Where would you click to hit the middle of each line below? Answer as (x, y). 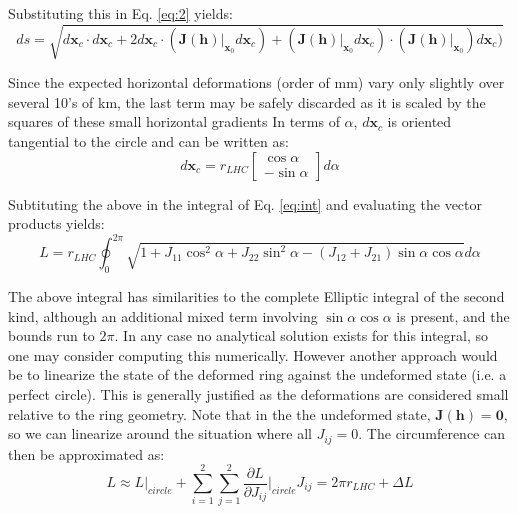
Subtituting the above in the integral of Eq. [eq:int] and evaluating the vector (245, 203)
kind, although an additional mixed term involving (163, 315)
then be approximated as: (86, 453)
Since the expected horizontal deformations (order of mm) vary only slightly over (256, 82)
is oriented (419, 121)
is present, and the (453, 315)
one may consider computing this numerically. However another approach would (253, 354)
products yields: (56, 223)
